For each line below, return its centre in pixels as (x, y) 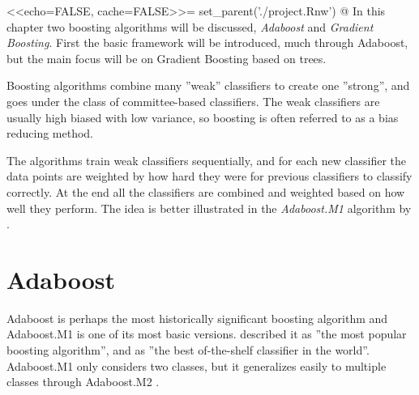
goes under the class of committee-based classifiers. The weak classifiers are (193, 101)
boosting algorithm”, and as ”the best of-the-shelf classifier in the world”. (188, 350)
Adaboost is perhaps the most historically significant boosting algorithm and (197, 318)
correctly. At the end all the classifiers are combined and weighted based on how (206, 191)
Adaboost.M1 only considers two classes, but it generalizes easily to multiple (197, 365)
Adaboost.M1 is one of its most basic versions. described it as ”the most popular (207, 334)
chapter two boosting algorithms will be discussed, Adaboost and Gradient (190, 26)
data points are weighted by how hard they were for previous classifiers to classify (209, 176)
